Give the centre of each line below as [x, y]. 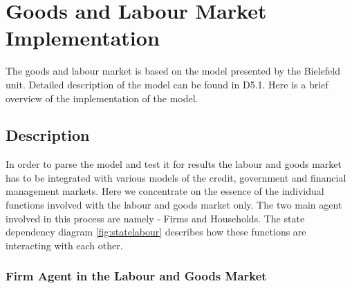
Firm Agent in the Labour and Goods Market [136, 276]
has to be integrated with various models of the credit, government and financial [176, 177]
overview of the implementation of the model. [102, 98]
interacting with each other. [64, 245]
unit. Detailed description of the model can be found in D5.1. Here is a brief [167, 84]
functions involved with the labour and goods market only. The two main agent [174, 205]
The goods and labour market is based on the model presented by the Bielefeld [173, 71]
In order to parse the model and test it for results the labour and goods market [174, 164]
